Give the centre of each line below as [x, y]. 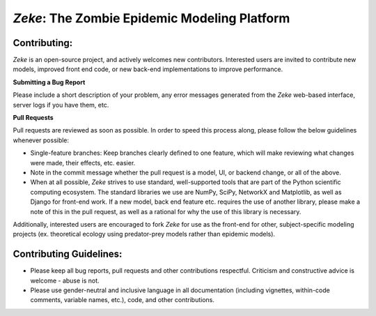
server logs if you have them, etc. [61, 105]
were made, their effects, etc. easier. [83, 163]
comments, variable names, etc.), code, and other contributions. [123, 300]
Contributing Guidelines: [68, 254]
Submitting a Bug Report [49, 82]
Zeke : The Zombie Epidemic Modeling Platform [151, 18]
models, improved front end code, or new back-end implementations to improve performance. [148, 69]
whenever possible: [41, 140]
